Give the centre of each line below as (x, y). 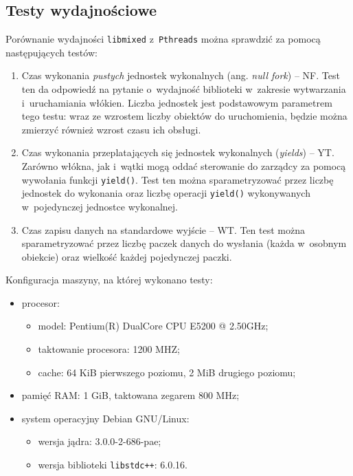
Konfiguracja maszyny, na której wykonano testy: (109, 280)
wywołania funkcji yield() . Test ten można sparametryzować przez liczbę (178, 179)
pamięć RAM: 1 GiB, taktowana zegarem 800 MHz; (130, 395)
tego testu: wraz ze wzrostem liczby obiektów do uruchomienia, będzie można (184, 116)
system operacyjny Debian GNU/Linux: (105, 418)
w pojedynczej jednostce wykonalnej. (100, 206)
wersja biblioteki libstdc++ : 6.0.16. (113, 465)
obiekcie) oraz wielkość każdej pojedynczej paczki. (127, 256)
